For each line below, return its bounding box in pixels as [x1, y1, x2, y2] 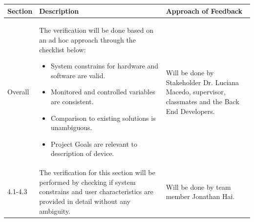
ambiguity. [39, 205, 71, 216]
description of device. [51, 148, 114, 158]
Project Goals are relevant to [51, 138, 138, 149]
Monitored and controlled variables [51, 87, 155, 97]
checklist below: [39, 44, 86, 54]
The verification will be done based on [39, 25, 154, 35]
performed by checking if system [39, 177, 136, 187]
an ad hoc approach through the [39, 34, 136, 44]
